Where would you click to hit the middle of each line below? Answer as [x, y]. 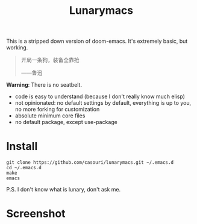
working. [17, 48]
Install [22, 147]
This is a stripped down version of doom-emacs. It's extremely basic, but [97, 41]
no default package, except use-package [66, 122]
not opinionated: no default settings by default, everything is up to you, [103, 103]
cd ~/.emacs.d [24, 168]
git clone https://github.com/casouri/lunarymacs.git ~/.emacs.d [90, 163]
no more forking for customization [57, 110]
